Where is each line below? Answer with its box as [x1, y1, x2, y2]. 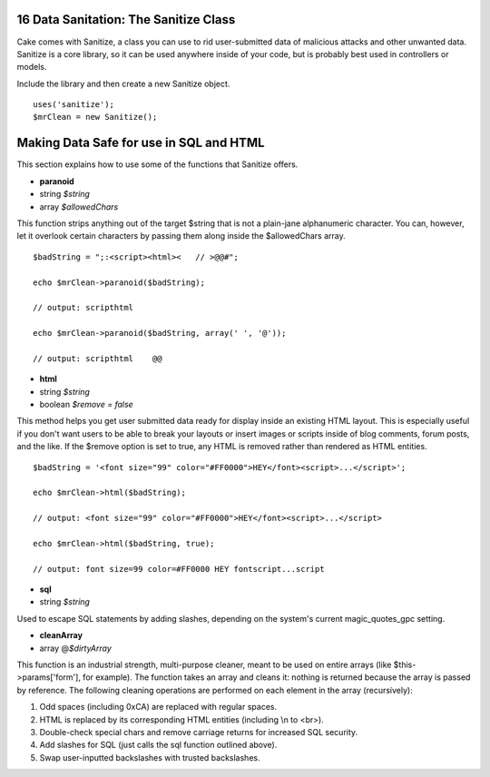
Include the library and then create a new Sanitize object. [16, 78, 230, 89]
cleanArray [39, 630, 83, 641]
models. [16, 62, 47, 73]
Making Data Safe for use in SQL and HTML [16, 135, 265, 151]
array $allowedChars [39, 201, 119, 212]
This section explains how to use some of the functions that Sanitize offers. [16, 159, 299, 170]
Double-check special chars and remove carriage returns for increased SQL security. [39, 727, 358, 737]
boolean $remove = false [39, 399, 133, 410]
